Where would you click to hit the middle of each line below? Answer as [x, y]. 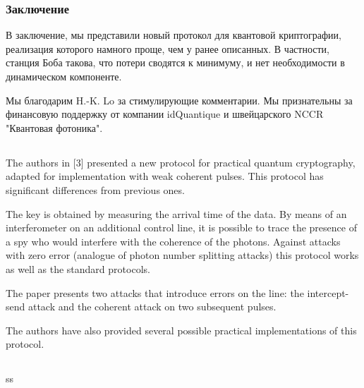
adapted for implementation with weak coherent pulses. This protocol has [165, 176]
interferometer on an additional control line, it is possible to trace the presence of [181, 228]
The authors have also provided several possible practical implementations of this [181, 330]
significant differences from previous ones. [95, 189]
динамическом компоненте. [64, 76]
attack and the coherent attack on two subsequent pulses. [152, 307]
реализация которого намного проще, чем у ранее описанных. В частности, [168, 48]
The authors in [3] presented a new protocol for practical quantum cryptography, [181, 162]
